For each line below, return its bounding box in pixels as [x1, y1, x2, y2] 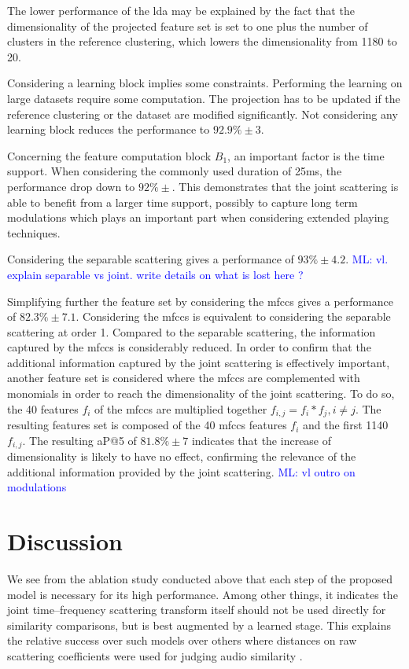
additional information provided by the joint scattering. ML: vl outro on [7, 463, 356, 480]
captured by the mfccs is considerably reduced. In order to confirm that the [7, 339, 371, 355]
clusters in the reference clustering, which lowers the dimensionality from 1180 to [7, 33, 397, 50]
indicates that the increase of [191, 432, 332, 448]
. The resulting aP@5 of [22, 432, 137, 448]
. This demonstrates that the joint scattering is [171, 178, 399, 194]
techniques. [7, 224, 61, 241]
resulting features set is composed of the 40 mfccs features [7, 417, 287, 433]
